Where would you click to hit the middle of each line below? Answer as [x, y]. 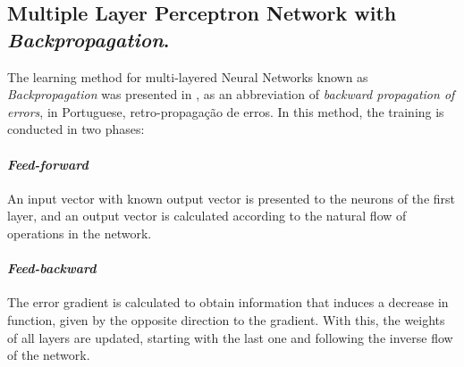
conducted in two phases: [76, 129]
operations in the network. [80, 233]
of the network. [49, 355]
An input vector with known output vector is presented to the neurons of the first [232, 198]
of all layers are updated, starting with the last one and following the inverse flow [230, 337]
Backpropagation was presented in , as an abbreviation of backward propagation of [231, 94]
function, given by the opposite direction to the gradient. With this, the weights [226, 319]
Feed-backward [52, 268]
